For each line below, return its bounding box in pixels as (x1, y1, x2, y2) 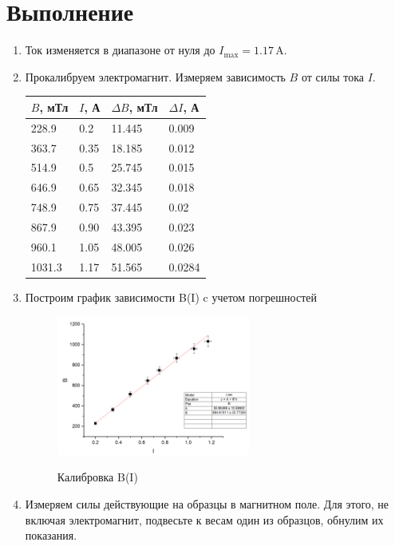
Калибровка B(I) (57, 469, 138, 485)
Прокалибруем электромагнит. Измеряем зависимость (25, 68, 286, 85)
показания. (25, 527, 77, 544)
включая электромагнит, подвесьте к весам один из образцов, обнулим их (25, 511, 384, 528)
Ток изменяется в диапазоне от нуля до (25, 42, 215, 58)
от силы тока (301, 68, 365, 85)
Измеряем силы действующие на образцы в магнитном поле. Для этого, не (25, 495, 389, 512)
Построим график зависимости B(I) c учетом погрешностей (25, 288, 317, 305)
